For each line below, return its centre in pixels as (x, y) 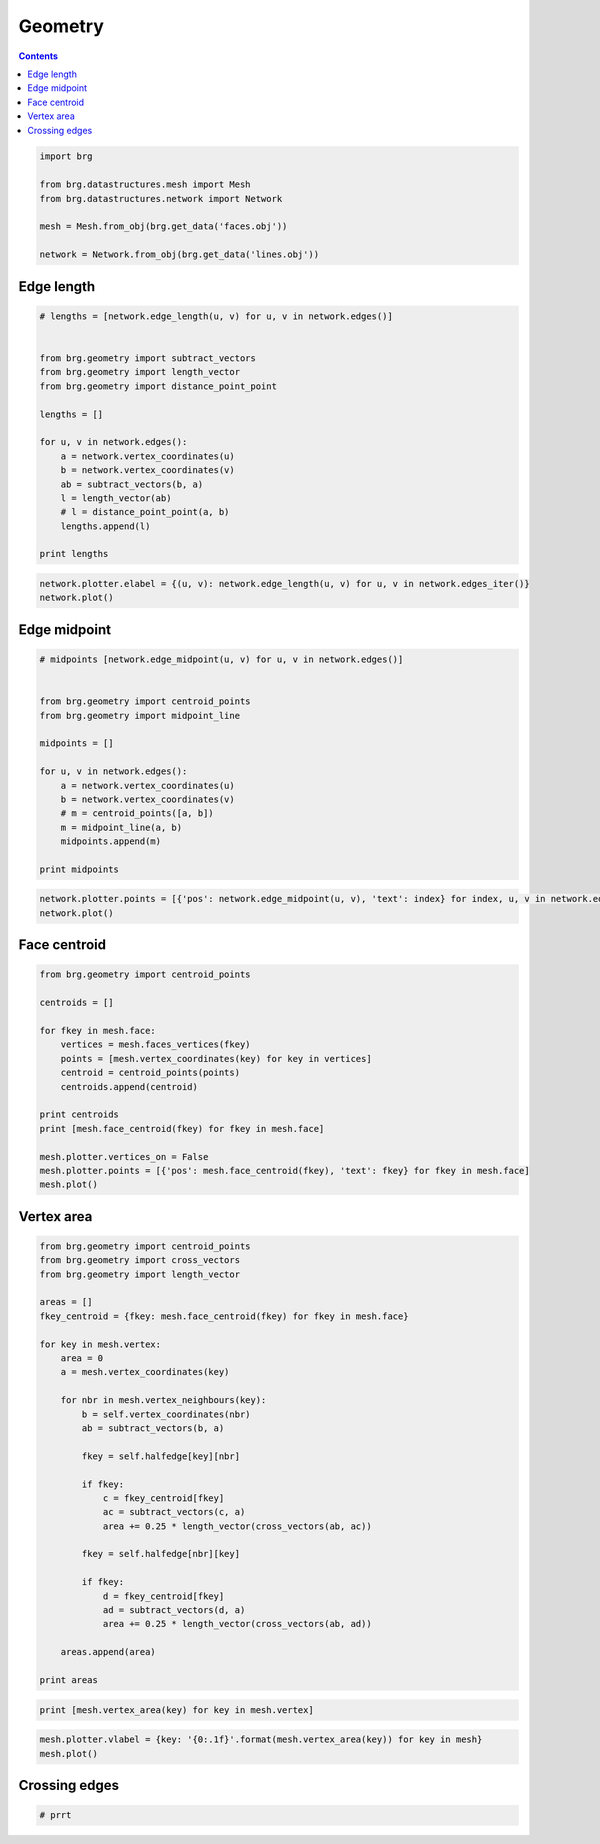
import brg (66, 156)
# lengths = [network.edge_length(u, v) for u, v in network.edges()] (216, 316)
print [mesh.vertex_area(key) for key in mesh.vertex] (176, 1709)
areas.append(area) (108, 1652)
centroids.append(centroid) (129, 1086)
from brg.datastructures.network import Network (161, 198)
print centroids (79, 1114)
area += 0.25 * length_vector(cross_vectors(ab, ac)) (237, 1526)
